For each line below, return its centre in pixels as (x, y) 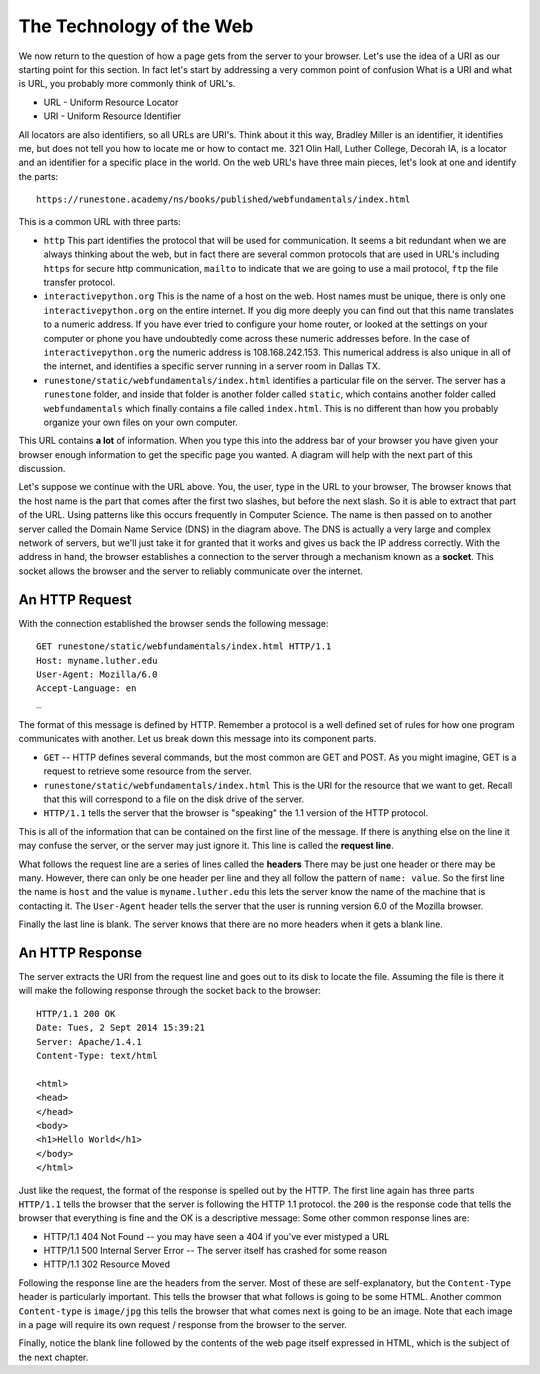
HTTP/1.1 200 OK (76, 1013)
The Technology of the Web (136, 26)
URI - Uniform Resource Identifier (112, 116)
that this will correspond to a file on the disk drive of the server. (174, 799)
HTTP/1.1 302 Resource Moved (106, 1264)
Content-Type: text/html (97, 1056)
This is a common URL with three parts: (100, 222)
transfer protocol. (79, 282)
